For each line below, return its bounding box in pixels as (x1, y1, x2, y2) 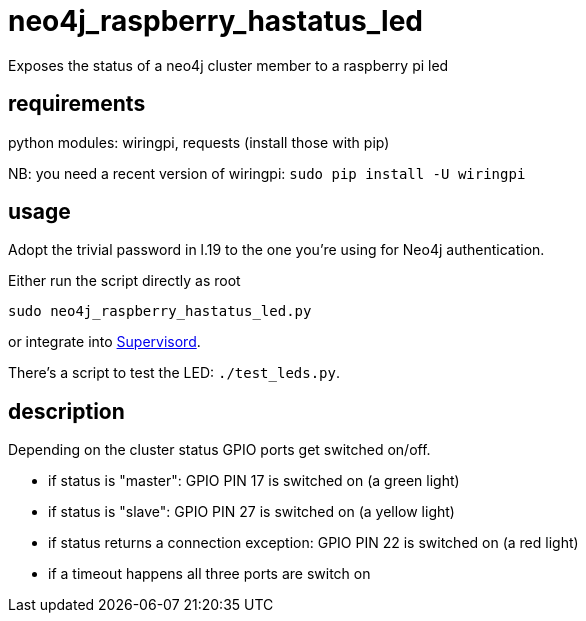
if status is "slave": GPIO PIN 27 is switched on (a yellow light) (48, 503, 455, 521)
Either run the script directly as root (8, 272, 241, 290)
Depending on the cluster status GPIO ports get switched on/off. (8, 441, 431, 459)
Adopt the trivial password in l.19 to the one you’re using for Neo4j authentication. (8, 241, 545, 259)
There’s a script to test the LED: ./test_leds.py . (8, 364, 341, 382)
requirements (8, 91, 146, 117)
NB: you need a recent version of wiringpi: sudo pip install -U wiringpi (8, 164, 526, 182)
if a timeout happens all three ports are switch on (48, 565, 371, 583)
